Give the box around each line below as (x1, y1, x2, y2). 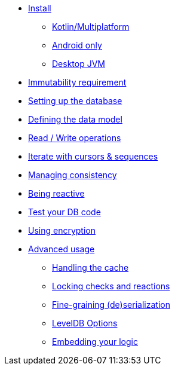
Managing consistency (28, 170, 117, 180)
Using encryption (28, 225, 96, 236)
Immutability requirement (28, 77, 127, 87)
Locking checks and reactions (52, 281, 170, 291)
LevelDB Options (52, 318, 118, 328)
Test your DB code (28, 207, 101, 217)
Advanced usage (28, 244, 95, 254)
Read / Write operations (28, 133, 121, 143)
